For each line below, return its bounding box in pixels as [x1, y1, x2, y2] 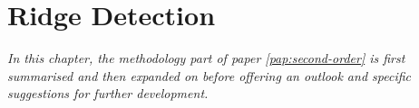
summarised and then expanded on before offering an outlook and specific [7, 66, 411, 85]
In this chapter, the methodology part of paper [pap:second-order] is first [7, 49, 405, 67]
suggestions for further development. [7, 84, 209, 103]
